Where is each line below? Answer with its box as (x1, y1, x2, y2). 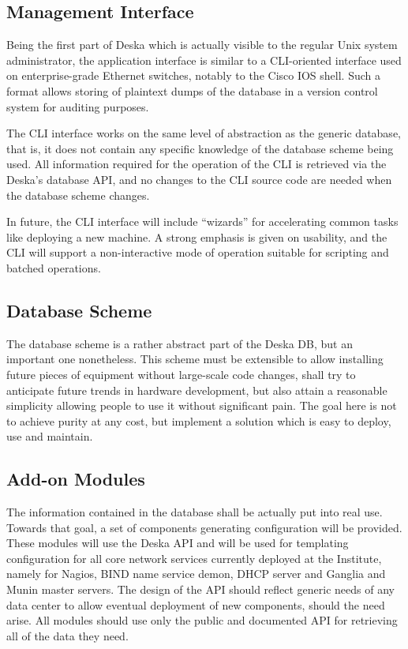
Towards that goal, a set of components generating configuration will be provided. (6, 519, 402, 535)
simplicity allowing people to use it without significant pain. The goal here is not (6, 397, 397, 414)
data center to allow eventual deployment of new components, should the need (6, 596, 385, 613)
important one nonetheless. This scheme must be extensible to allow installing (6, 351, 384, 367)
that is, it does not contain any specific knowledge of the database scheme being (6, 140, 394, 156)
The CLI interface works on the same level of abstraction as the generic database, (6, 125, 401, 141)
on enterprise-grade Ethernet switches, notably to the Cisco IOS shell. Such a (6, 67, 380, 84)
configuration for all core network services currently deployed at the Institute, (6, 550, 382, 566)
